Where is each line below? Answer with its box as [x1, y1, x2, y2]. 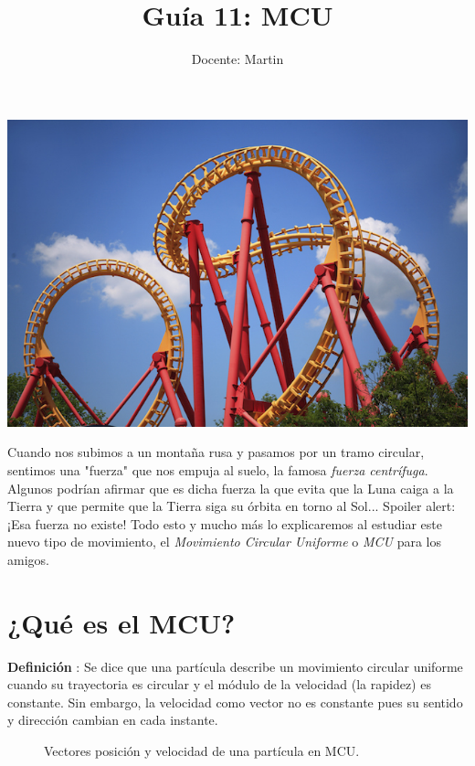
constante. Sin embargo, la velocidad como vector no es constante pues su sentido [7, 692, 463, 711]
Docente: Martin [191, 49, 284, 69]
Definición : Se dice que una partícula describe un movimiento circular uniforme [7, 656, 463, 676]
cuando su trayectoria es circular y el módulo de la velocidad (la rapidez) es [7, 675, 431, 694]
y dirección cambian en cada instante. [7, 710, 218, 729]
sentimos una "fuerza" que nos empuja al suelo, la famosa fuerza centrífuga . [7, 460, 428, 479]
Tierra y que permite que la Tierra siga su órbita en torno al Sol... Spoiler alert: [7, 496, 456, 516]
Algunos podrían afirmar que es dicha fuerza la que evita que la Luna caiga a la [7, 478, 454, 497]
